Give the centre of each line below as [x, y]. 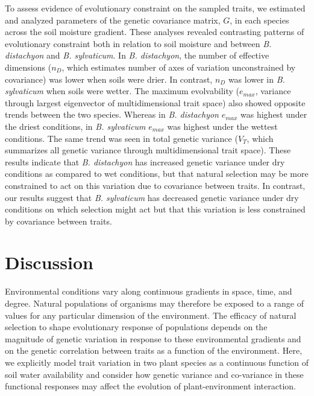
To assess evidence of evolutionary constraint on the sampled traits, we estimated [155, 8]
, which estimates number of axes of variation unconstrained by [179, 67]
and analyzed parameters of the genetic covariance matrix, [113, 20]
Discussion [49, 262]
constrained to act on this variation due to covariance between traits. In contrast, [155, 185]
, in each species [259, 20]
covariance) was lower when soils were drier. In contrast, [109, 79]
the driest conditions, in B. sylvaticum [75, 126]
